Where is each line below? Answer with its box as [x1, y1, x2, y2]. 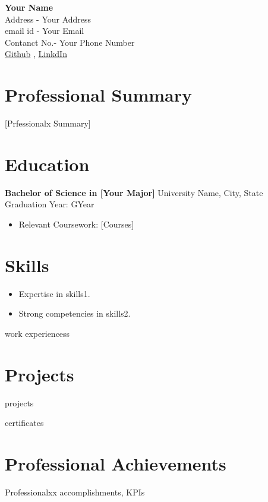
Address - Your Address [5, 12, 92, 25]
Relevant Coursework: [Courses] [18, 218, 134, 230]
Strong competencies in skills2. [18, 307, 131, 320]
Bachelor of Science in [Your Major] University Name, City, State [5, 186, 263, 198]
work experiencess [5, 327, 70, 339]
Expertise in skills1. [18, 287, 90, 299]
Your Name [5, 1, 53, 13]
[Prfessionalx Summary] [5, 117, 91, 130]
